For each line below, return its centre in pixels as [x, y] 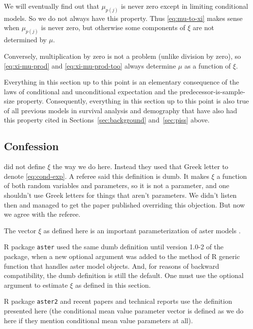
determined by [25, 40]
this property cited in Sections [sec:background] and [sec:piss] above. [107, 120]
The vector [20, 230]
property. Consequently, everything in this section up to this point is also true [133, 101]
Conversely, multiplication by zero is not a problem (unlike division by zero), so [122, 56]
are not [203, 27]
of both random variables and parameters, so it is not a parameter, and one [117, 185]
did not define [25, 166]
